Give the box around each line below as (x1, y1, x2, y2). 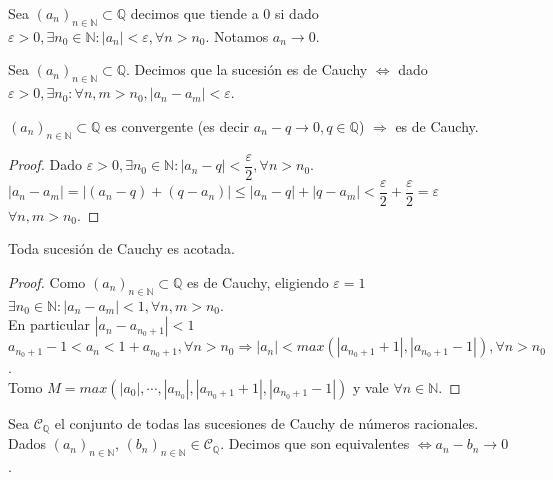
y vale (352, 376, 389, 397)
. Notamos (205, 25, 269, 46)
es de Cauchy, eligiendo (187, 271, 329, 292)
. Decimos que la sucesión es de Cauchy (126, 59, 368, 80)
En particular (8, 314, 90, 335)
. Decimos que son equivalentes (220, 433, 410, 454)
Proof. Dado (8, 154, 83, 175)
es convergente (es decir (105, 115, 250, 136)
